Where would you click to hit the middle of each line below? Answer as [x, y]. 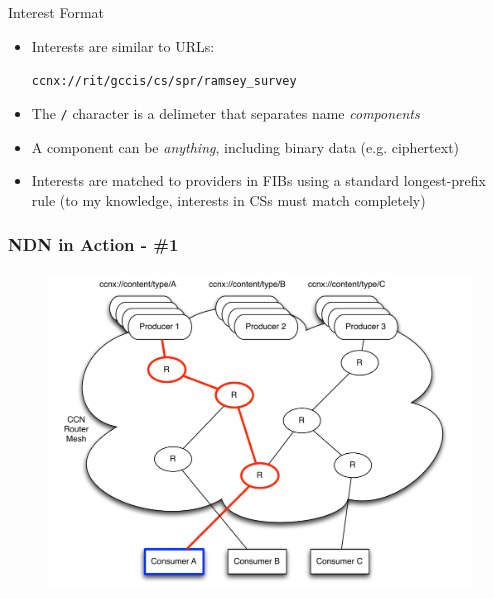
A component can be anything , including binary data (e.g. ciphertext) [245, 146]
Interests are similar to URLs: [123, 45]
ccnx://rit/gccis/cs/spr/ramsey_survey [164, 81]
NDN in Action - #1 [93, 244]
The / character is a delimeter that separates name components [225, 112]
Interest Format [56, 12]
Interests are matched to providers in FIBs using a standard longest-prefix [258, 180]
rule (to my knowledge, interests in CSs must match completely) [228, 199]
